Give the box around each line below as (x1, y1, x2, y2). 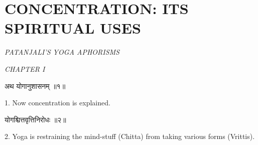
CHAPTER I (5, 63, 45, 74)
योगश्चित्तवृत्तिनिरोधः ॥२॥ (5, 114, 66, 124)
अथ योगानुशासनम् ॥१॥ (5, 80, 66, 91)
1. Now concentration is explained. (5, 97, 110, 108)
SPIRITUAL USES (5, 18, 141, 38)
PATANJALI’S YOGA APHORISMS (5, 47, 119, 57)
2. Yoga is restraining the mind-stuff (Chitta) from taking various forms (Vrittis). (5, 131, 255, 141)
